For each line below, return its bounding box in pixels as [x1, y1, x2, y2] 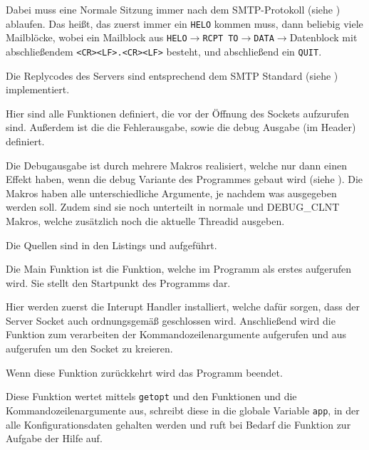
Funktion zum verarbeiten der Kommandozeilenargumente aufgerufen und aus [6, 327, 347, 342]
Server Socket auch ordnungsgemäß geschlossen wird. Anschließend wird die [6, 313, 336, 328]
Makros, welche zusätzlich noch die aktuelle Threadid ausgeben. [6, 213, 285, 228]
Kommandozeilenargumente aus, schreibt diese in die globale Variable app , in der [6, 402, 360, 417]
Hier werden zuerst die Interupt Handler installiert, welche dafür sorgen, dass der [6, 299, 360, 314]
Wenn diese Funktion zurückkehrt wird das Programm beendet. [6, 365, 283, 380]
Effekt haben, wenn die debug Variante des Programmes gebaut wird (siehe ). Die [6, 172, 363, 187]
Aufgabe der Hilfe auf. [6, 431, 103, 446]
